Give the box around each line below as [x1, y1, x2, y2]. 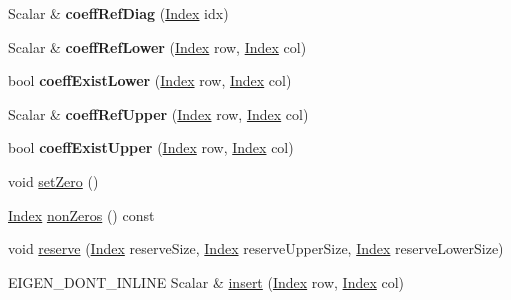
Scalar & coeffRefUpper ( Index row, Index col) [8, 103, 309, 124]
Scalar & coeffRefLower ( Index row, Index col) [8, 36, 307, 57]
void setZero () [8, 170, 99, 191]
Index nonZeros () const [8, 204, 155, 225]
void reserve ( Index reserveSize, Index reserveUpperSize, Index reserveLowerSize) [8, 238, 504, 259]
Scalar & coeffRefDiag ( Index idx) [8, 3, 229, 23]
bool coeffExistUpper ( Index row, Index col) [8, 137, 294, 158]
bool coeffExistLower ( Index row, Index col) [8, 70, 292, 91]
